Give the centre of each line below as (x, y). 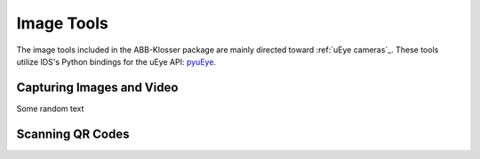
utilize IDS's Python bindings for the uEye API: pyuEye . (116, 61)
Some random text (50, 108)
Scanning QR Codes (73, 134)
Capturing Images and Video (97, 87)
